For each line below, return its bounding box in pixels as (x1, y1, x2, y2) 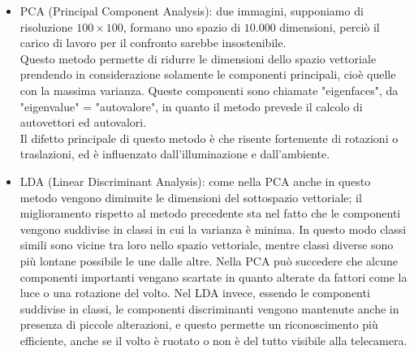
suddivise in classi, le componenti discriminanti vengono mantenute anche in (19, 300, 399, 317)
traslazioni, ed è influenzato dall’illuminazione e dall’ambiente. (19, 145, 330, 162)
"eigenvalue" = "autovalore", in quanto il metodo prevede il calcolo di (19, 97, 363, 114)
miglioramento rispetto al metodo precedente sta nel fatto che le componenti (19, 205, 401, 222)
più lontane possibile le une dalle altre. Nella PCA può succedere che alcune (19, 252, 399, 269)
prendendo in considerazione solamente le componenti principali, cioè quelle (19, 66, 396, 83)
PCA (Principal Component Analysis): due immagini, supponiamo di (19, 2, 364, 19)
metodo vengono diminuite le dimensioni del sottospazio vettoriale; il (19, 188, 362, 205)
